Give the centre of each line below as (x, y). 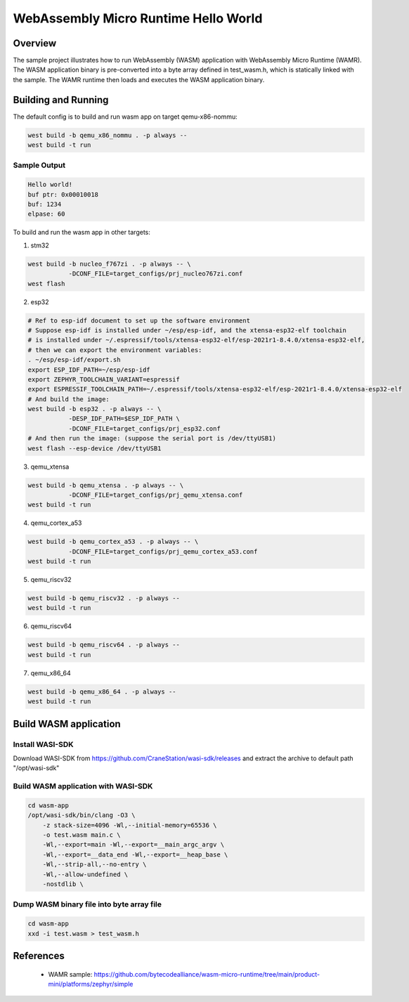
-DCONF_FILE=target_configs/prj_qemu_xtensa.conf (156, 495)
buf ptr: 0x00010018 (63, 194)
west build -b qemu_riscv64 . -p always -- (104, 645)
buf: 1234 (45, 204)
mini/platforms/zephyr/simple (91, 984)
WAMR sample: (70, 974)
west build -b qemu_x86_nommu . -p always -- (108, 135)
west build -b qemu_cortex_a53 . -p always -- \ (113, 542)
